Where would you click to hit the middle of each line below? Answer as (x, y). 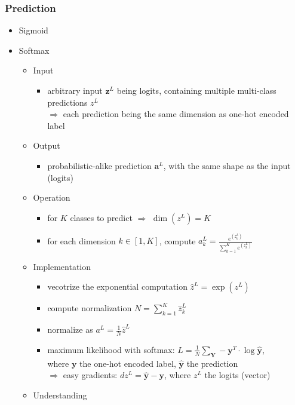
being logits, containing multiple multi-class (196, 90)
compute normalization (90, 308)
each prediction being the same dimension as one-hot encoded (176, 114)
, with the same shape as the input (227, 165)
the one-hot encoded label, (128, 363)
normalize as (70, 329)
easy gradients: (90, 375)
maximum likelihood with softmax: (111, 349)
